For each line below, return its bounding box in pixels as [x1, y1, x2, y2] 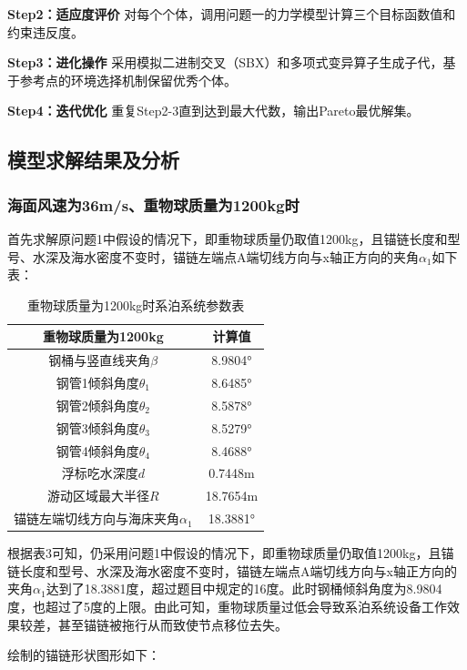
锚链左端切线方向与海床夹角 [14, 509, 179, 528]
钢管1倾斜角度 [56, 373, 139, 392]
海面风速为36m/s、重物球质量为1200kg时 [7, 193, 299, 216]
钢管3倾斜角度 [56, 418, 139, 437]
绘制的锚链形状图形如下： [7, 645, 160, 665]
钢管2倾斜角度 [56, 395, 139, 414]
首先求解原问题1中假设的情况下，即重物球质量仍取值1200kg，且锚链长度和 [7, 228, 448, 248]
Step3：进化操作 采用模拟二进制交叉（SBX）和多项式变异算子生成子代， [7, 53, 443, 72]
